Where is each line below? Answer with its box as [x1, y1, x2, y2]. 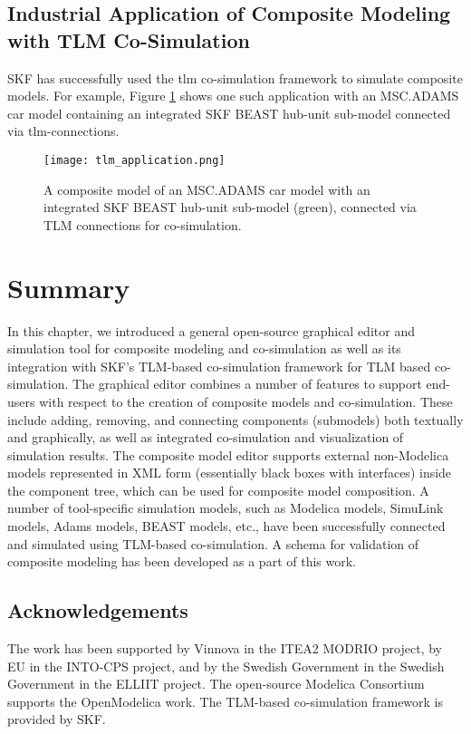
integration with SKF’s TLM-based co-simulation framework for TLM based [7, 356, 431, 375]
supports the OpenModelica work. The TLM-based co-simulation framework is [7, 691, 444, 710]
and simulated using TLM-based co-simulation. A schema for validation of [7, 534, 419, 553]
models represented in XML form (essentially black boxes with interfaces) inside [7, 463, 452, 482]
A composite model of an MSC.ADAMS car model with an [43, 179, 370, 198]
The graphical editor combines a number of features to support [72, 374, 422, 393]
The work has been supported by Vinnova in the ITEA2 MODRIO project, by [7, 639, 442, 658]
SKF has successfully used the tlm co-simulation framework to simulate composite [7, 68, 463, 87]
